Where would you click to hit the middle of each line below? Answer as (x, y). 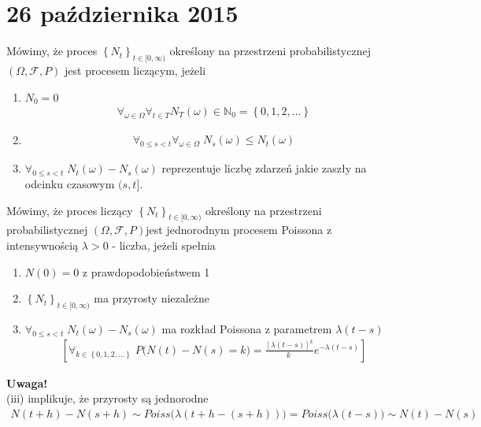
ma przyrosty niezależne (152, 298)
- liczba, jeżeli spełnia (164, 245)
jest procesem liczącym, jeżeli (135, 70)
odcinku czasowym (70, 184)
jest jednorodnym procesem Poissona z (239, 230)
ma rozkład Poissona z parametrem (247, 328)
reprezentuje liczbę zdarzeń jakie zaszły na (264, 168)
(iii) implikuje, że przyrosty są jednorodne (107, 398)
